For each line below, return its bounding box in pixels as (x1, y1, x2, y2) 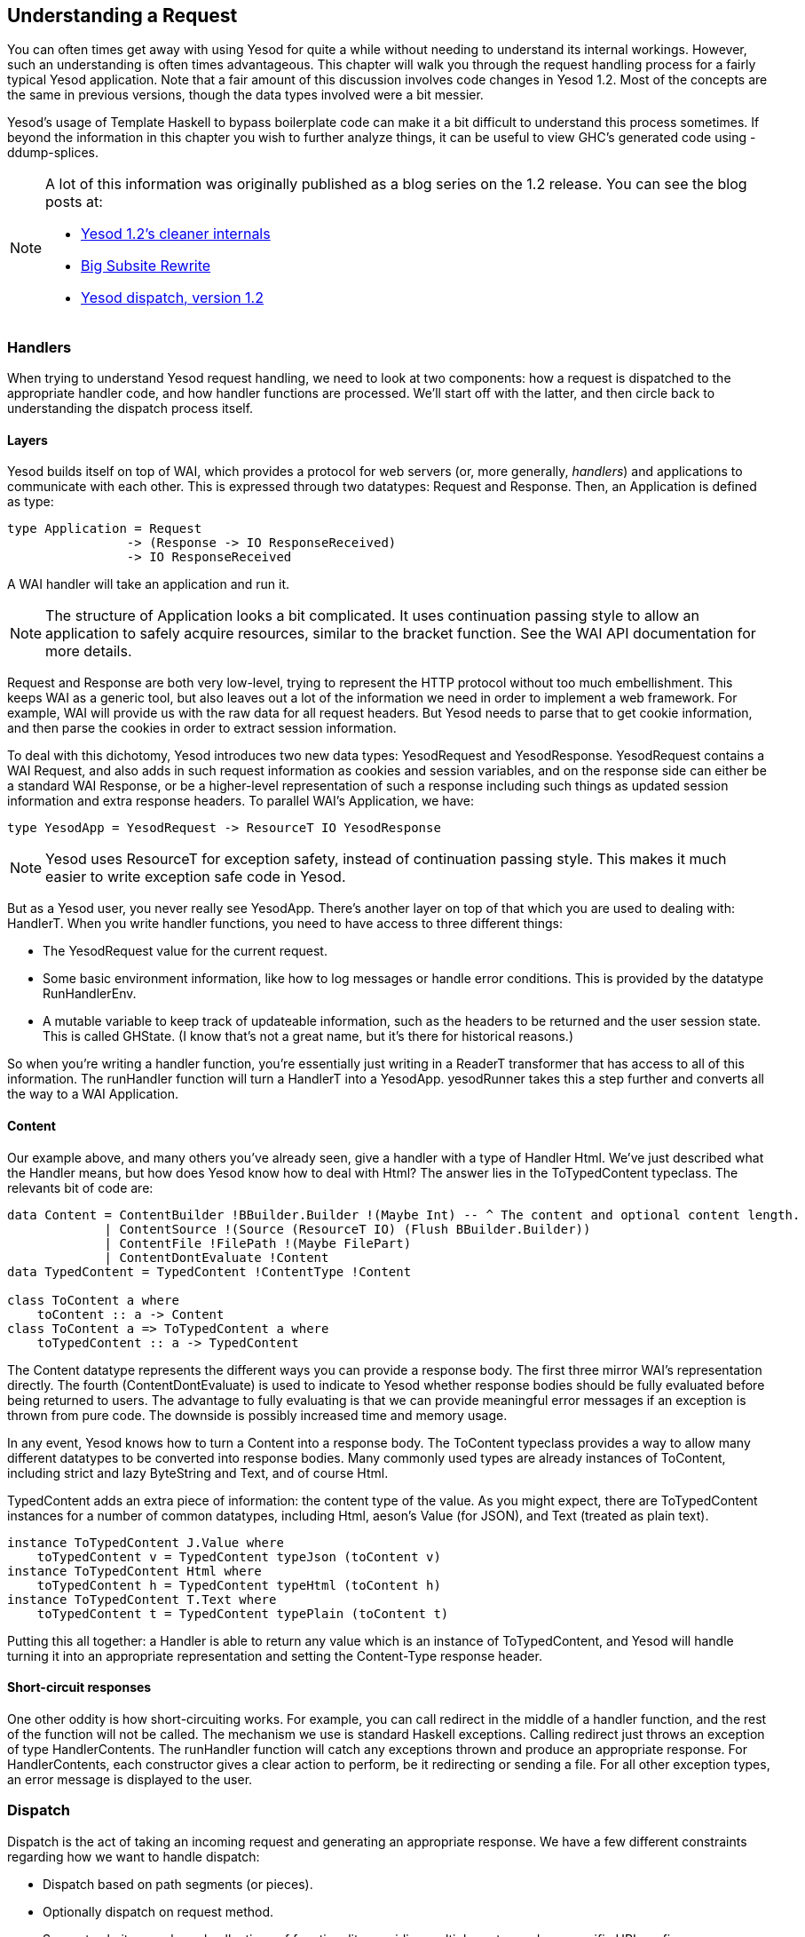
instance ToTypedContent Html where (7, 1563, 262, 1578)
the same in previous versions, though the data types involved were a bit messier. (7, 87, 484, 103)
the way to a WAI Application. (7, 1086, 179, 1102)
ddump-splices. (7, 145, 99, 161)
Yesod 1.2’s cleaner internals (81, 225, 271, 243)
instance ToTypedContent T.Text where (7, 1592, 277, 1607)
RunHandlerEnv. (43, 986, 137, 1002)
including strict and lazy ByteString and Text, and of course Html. (7, 1465, 389, 1481)
